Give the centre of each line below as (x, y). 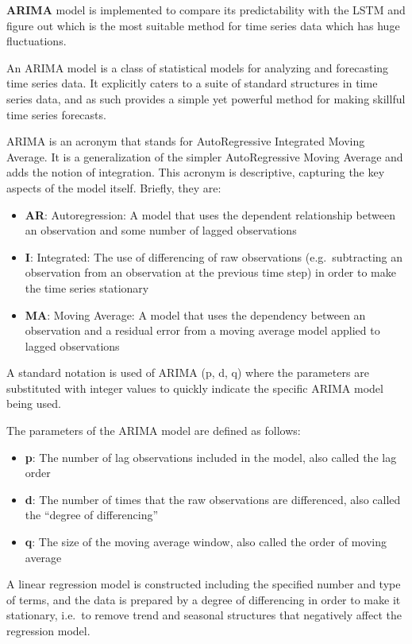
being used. (34, 403)
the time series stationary (87, 287)
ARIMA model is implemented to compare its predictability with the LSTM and (206, 10)
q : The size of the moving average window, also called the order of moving (206, 542)
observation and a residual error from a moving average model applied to (202, 330)
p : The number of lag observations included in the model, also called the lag (211, 457)
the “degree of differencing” (92, 515)
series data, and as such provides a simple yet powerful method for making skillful (206, 98)
